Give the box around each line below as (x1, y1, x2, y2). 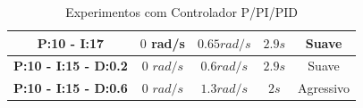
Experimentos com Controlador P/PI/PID (65, 3, 298, 21)
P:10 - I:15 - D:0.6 (13, 79, 128, 97)
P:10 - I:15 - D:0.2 (13, 56, 128, 75)
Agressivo (297, 79, 350, 97)
